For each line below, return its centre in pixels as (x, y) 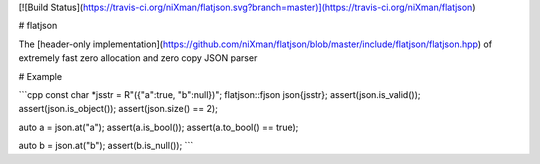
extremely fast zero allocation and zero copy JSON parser (138, 58)
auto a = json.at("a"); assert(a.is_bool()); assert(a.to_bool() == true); (158, 127)
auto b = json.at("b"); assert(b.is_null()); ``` (106, 146)
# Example (40, 76)
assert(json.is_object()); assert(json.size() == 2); (118, 109)
